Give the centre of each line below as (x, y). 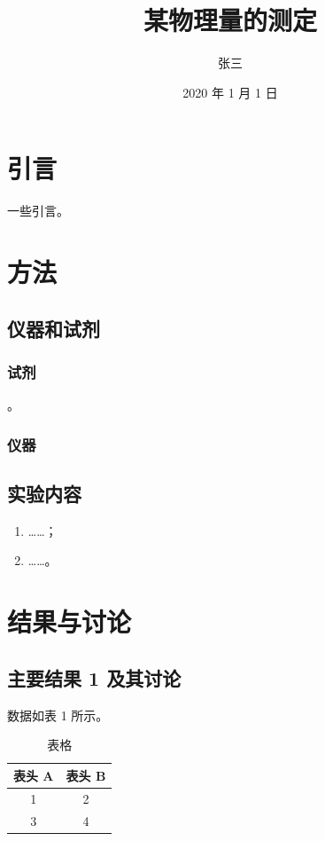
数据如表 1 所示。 (58, 715)
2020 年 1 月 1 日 (230, 92)
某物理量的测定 (230, 20)
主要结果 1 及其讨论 (94, 677)
